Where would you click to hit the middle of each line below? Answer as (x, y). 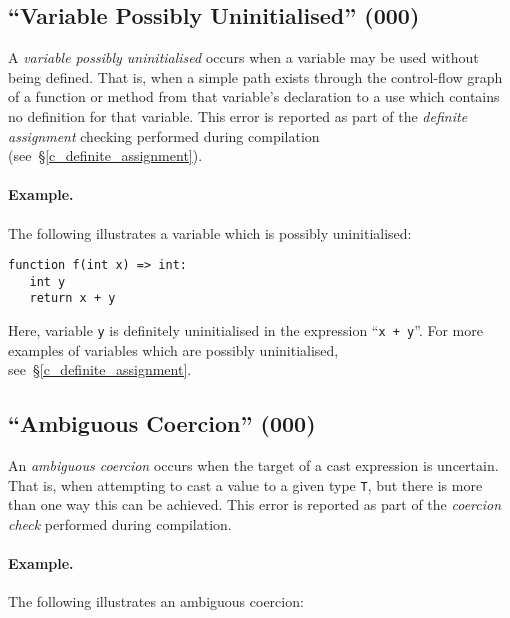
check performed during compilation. (120, 524)
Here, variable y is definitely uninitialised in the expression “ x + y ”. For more (245, 330)
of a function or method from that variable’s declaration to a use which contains (254, 96)
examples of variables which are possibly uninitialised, (173, 349)
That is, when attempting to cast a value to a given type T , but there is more (245, 484)
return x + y (72, 298)
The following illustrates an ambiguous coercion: (156, 601)
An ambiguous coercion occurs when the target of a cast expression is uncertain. (253, 465)
